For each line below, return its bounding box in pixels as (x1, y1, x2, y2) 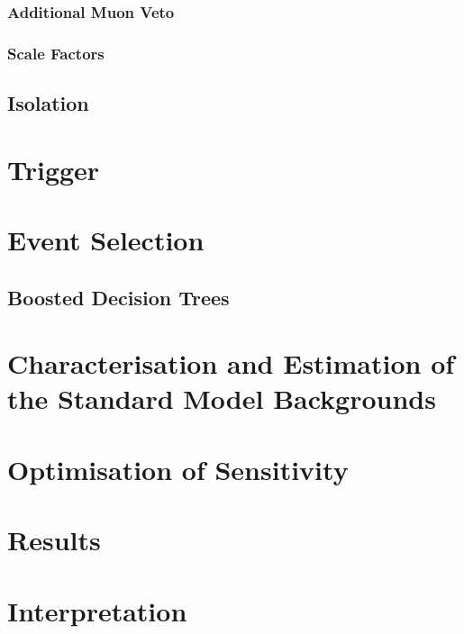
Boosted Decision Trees (7, 283, 230, 311)
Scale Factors (7, 41, 105, 64)
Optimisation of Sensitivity (7, 450, 349, 487)
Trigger (7, 150, 100, 187)
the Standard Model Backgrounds (7, 380, 436, 417)
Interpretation (7, 592, 187, 629)
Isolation (7, 89, 89, 117)
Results (7, 521, 101, 558)
